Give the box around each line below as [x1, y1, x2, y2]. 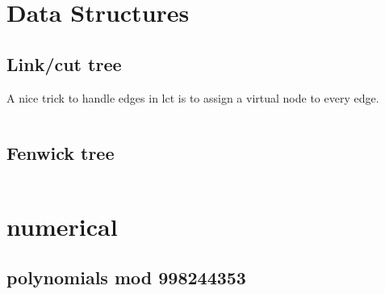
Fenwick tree [6, 140, 115, 165]
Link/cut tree [6, 51, 122, 76]
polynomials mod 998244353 [6, 265, 246, 290]
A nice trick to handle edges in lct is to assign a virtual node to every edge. [6, 89, 379, 106]
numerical [6, 209, 118, 242]
